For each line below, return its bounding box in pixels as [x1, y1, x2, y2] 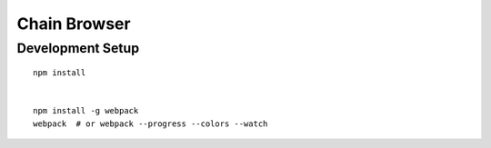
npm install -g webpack [33, 105, 139, 116]
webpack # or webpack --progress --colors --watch [33, 118, 268, 129]
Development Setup [16, 40, 140, 56]
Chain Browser [16, 14, 131, 34]
